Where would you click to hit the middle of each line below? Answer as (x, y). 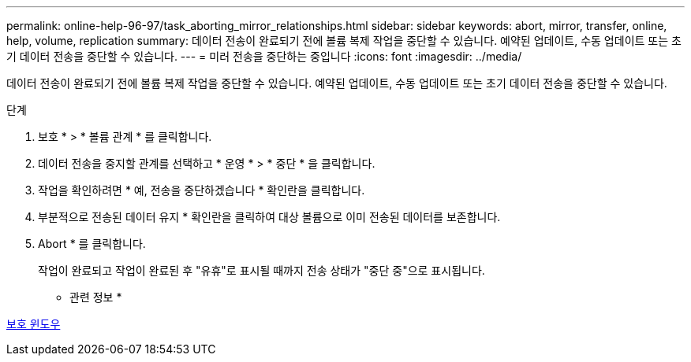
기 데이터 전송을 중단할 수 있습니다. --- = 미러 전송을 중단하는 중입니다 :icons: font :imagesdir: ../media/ (264, 56)
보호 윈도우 (34, 324)
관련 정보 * (96, 297)
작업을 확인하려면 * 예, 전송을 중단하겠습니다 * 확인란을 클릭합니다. (202, 190)
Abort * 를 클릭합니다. (92, 244)
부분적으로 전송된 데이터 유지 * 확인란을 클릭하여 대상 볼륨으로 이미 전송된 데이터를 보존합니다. (269, 217)
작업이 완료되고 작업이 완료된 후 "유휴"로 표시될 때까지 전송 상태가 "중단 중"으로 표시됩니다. (261, 270)
